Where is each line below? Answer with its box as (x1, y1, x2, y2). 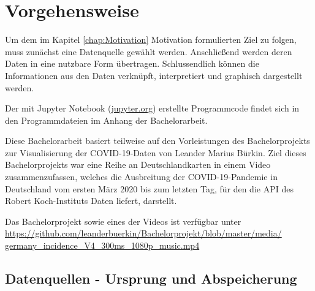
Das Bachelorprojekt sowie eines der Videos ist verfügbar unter (5, 214, 241, 227)
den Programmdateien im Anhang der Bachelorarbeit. (5, 113, 208, 126)
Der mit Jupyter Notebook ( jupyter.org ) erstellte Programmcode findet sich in (5, 102, 300, 115)
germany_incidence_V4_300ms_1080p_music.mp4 (5, 239, 200, 252)
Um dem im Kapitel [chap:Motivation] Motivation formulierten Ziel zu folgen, (5, 33, 297, 46)
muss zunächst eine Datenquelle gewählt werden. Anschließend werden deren (5, 45, 292, 58)
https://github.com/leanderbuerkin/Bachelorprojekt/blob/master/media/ (5, 227, 282, 240)
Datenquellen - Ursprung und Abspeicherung (5, 269, 297, 288)
